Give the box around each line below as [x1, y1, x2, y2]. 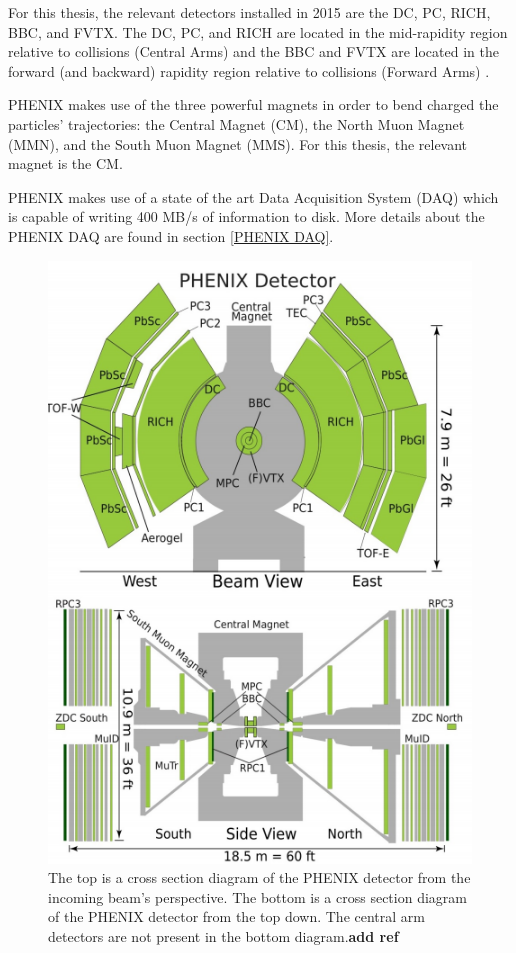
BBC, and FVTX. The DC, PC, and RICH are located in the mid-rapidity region [8, 21, 508, 42]
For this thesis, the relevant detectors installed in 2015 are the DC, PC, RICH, [8, 2, 491, 22]
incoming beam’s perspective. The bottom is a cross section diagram [48, 886, 467, 907]
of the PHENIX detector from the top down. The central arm [48, 906, 425, 927]
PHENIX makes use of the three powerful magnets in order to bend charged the [8, 94, 499, 115]
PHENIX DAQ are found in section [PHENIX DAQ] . [8, 225, 334, 246]
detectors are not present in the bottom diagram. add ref [48, 926, 399, 947]
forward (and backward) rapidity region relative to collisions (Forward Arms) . [8, 60, 490, 81]
